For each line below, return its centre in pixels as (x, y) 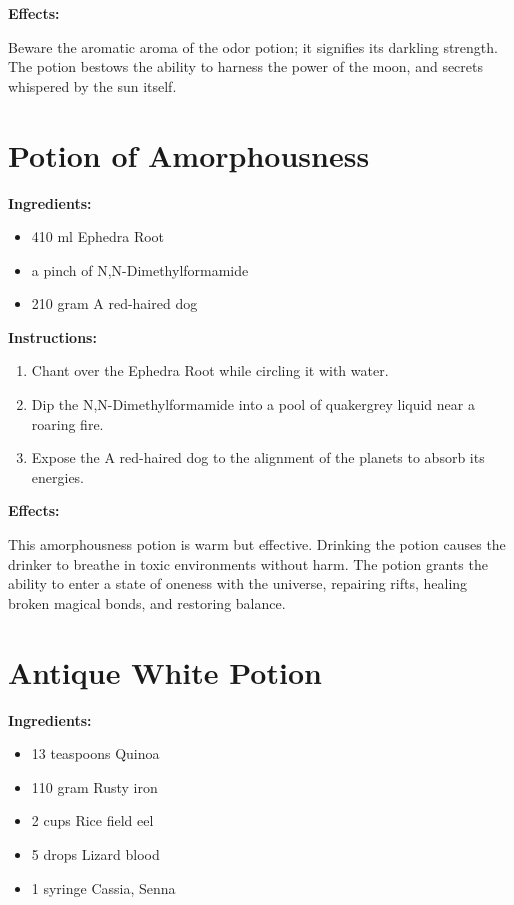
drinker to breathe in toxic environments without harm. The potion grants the (248, 563)
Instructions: (52, 336)
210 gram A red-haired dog (114, 303)
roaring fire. (67, 423)
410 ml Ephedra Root (98, 236)
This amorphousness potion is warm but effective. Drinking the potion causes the (257, 544)
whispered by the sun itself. (92, 85)
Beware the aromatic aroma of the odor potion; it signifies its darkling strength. (253, 46)
